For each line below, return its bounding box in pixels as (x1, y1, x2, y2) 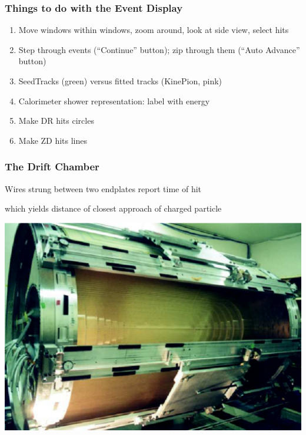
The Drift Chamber (5, 159, 99, 174)
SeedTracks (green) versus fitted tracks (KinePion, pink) (18, 75, 222, 87)
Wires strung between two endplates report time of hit (5, 182, 202, 195)
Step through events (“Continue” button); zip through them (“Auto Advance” (18, 43, 300, 55)
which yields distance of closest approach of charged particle (5, 202, 222, 215)
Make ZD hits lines (18, 134, 88, 146)
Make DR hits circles (18, 114, 94, 127)
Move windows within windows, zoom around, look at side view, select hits (18, 24, 289, 36)
